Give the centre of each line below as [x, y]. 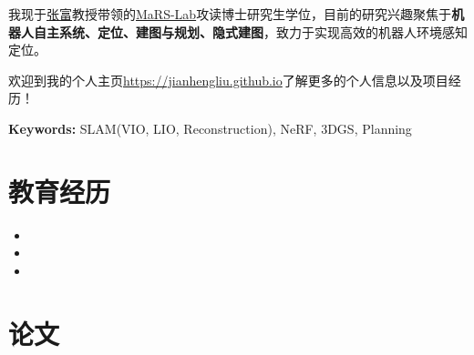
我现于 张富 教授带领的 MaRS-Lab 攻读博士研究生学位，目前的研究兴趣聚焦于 [230, 14]
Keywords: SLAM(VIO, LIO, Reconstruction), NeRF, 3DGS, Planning [210, 128]
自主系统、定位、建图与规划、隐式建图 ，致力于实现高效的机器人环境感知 [250, 31]
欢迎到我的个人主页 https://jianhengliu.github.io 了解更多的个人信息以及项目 [228, 80]
